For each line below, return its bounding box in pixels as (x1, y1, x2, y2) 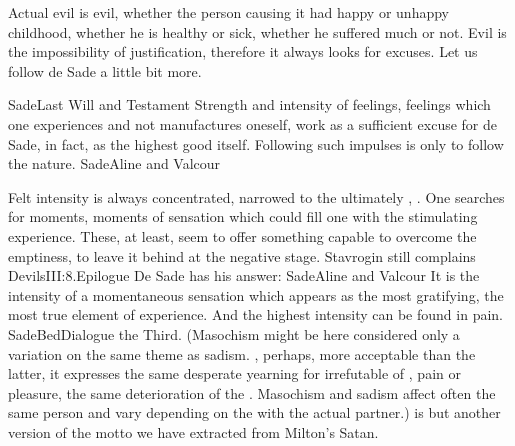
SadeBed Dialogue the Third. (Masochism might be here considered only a (8, 323, 460, 344)
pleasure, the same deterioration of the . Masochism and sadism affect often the (8, 382, 496, 403)
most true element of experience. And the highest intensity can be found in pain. (8, 304, 503, 325)
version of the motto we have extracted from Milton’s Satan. (8, 421, 379, 442)
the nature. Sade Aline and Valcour (8, 153, 221, 174)
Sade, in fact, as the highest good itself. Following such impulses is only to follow (8, 133, 504, 154)
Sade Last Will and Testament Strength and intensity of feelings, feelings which (8, 94, 491, 115)
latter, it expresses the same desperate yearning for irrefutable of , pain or (8, 363, 461, 384)
